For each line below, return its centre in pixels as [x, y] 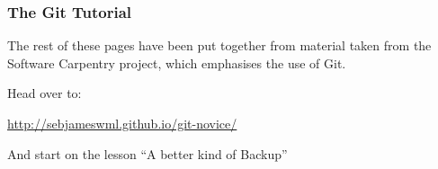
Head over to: [45, 93]
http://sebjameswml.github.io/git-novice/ [122, 123]
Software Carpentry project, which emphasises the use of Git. [177, 62]
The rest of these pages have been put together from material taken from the [219, 45]
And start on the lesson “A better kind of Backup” [147, 153]
